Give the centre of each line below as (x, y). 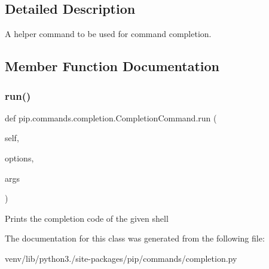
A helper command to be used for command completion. (108, 34)
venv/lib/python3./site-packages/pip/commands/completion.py (121, 258)
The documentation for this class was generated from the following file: (135, 238)
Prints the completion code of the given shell (87, 218)
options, (19, 158)
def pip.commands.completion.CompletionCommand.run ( (111, 117)
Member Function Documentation (112, 66)
